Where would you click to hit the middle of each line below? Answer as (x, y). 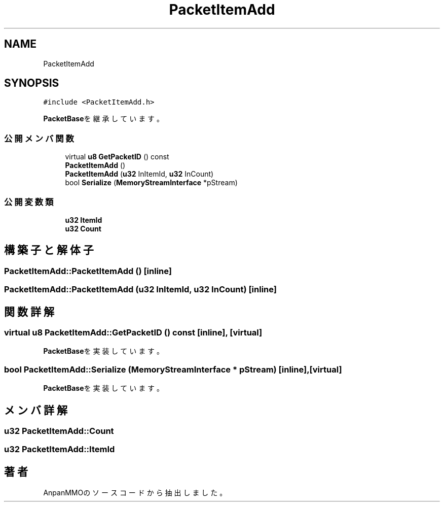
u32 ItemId (84, 220)
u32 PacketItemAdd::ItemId (60, 449)
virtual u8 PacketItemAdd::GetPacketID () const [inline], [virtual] (133, 332)
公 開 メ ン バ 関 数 (39, 138)
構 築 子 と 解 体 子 (49, 250)
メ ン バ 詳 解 (36, 410)
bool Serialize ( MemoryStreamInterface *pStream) (151, 183)
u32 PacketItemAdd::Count (59, 431)
